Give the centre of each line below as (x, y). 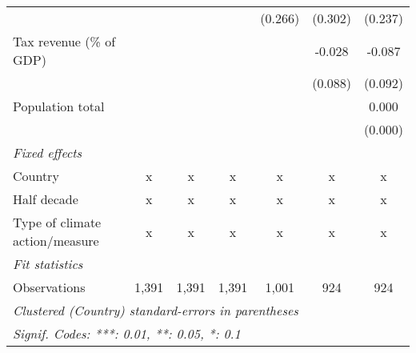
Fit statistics (48, 264)
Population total (59, 106)
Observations (49, 287)
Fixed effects (48, 152)
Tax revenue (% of (64, 41)
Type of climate (57, 222)
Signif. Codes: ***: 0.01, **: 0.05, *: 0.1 (127, 333)
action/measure (56, 241)
